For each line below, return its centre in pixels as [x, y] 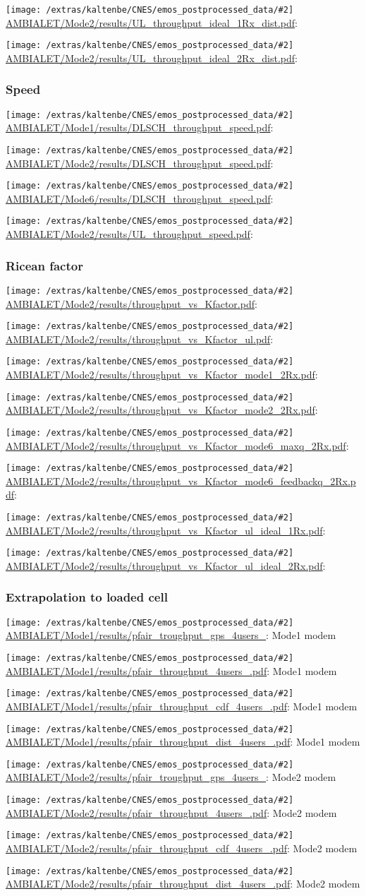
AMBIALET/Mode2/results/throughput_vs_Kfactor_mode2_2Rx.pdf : [162, 410]
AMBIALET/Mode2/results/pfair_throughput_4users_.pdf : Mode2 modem [171, 812]
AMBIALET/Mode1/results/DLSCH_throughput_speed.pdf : [140, 127]
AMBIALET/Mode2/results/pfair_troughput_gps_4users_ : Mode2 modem [171, 777]
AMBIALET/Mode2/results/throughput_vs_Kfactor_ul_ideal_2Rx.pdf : [166, 565]
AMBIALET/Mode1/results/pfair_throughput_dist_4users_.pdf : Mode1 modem [183, 742]
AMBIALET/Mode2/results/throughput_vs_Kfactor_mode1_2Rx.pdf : [162, 375]
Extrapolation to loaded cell [87, 597]
